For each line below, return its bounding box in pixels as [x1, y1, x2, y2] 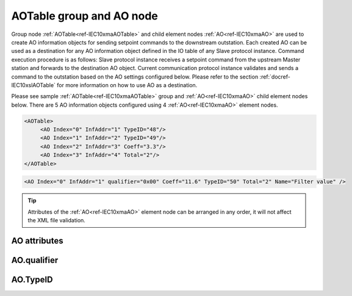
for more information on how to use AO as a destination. [57, 81, 198, 88]
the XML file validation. [27, 216, 85, 224]
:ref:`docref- [259, 73, 291, 80]
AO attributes [11, 235, 63, 246]
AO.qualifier [11, 255, 59, 265]
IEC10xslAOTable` [11, 81, 56, 88]
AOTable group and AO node [11, 9, 158, 23]
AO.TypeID [11, 274, 53, 284]
